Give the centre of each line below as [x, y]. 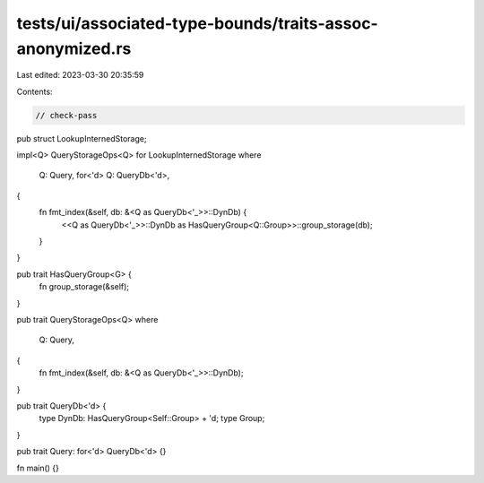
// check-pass [66, 115]
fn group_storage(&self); [84, 287]
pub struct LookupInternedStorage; [82, 138]
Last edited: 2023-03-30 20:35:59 [80, 75]
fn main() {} [38, 468]
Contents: [35, 91]
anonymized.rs [74, 48]
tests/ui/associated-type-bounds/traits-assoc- [197, 23]
